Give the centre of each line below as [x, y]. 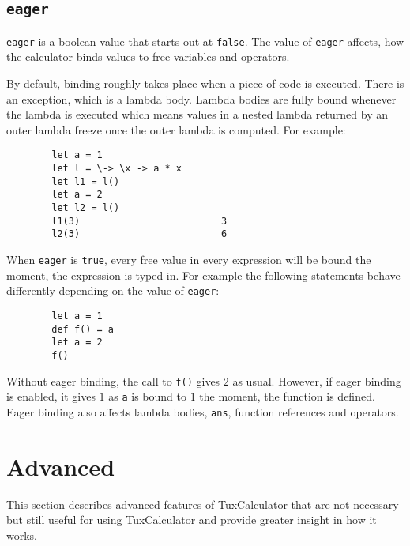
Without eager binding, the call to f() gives [113, 380]
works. [22, 535]
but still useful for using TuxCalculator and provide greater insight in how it [192, 520]
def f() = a [83, 329]
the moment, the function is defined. [287, 396]
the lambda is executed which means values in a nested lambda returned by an [197, 114]
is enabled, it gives [51, 396]
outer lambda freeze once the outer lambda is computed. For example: [176, 129]
